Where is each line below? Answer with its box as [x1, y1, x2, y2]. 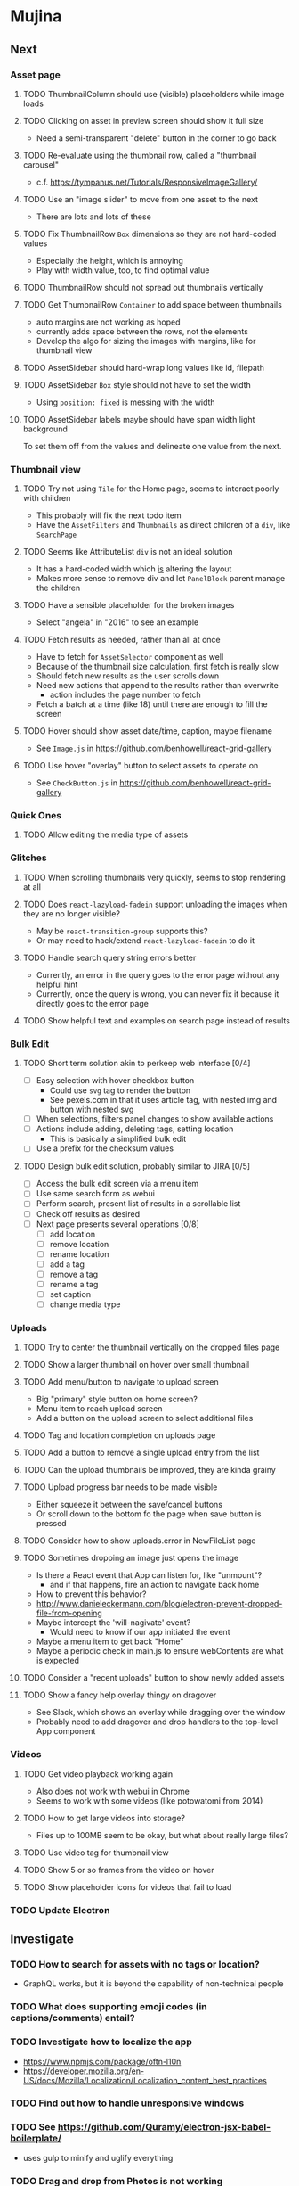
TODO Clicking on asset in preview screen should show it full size [22, 115, 264, 126]
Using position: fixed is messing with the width [36, 397, 216, 407]
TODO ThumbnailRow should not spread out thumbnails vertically [22, 282, 263, 292]
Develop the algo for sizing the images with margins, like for [36, 335, 256, 346]
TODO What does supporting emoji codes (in [10, 2001, 207, 2013]
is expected [36, 1656, 79, 1666]
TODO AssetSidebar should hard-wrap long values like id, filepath [22, 362, 265, 373]
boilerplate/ [10, 2133, 61, 2145]
